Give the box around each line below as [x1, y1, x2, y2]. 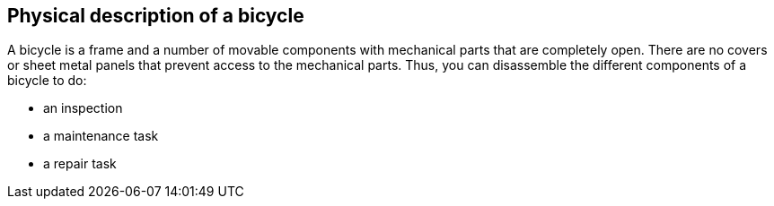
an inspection [43, 100, 123, 116]
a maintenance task [43, 128, 159, 144]
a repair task [43, 156, 117, 172]
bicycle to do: [7, 73, 87, 89]
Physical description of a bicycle [7, 4, 304, 27]
